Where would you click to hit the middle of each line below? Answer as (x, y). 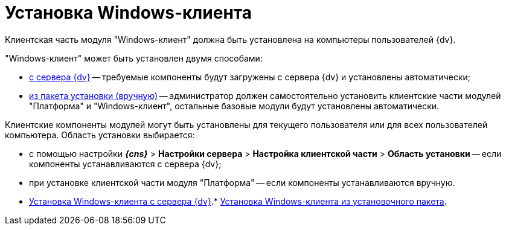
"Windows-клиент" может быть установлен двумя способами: (134, 58)
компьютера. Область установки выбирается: (100, 135)
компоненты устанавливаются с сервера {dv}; (125, 164)
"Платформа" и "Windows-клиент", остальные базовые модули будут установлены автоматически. (234, 106)
